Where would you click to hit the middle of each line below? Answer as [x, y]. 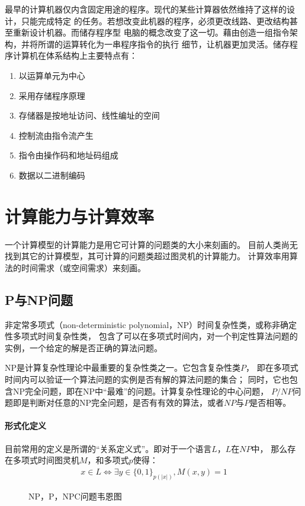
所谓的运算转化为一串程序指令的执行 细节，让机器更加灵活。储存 [163, 44]
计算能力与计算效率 [80, 216]
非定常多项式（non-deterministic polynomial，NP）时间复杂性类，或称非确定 [151, 324]
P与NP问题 [39, 299]
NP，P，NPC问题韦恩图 [75, 496]
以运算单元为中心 [52, 75]
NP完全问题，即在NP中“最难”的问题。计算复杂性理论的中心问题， [141, 391]
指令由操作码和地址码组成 [68, 155]
